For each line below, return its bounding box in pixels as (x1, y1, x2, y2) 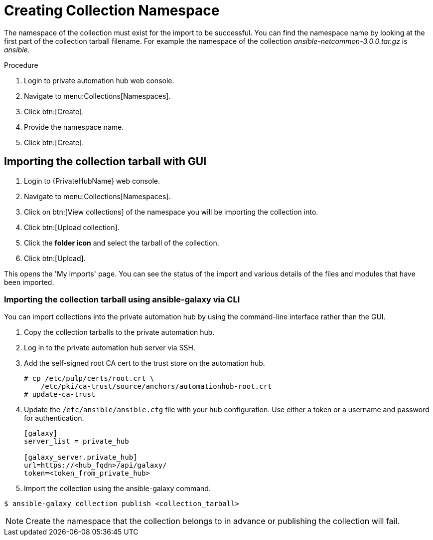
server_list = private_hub (24, 437, 129, 446)
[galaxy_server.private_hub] (24, 453, 138, 462)
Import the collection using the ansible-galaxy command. (24, 484, 211, 493)
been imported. (4, 277, 54, 286)
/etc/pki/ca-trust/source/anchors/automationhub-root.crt (40, 382, 272, 391)
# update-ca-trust (24, 390, 96, 399)
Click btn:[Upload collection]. (24, 223, 120, 232)
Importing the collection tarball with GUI (4, 155, 207, 168)
